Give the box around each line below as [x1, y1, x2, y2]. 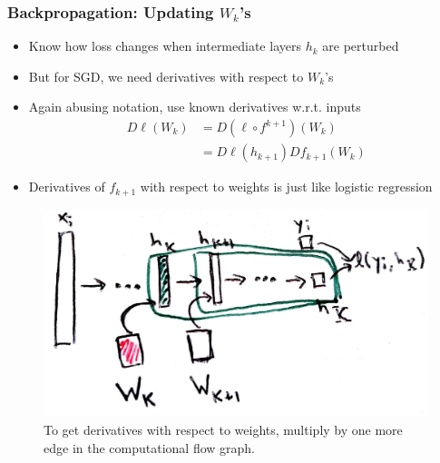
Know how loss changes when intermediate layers [28, 36, 301, 55]
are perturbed [322, 36, 399, 55]
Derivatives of [28, 177, 105, 196]
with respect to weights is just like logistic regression [140, 177, 433, 196]
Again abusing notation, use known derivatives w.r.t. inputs [28, 97, 361, 116]
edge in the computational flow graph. [44, 438, 256, 457]
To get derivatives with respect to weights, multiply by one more [44, 420, 403, 439]
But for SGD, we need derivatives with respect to [28, 66, 304, 85]
